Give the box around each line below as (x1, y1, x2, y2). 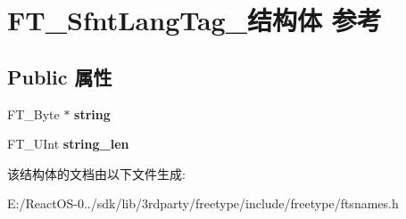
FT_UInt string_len (7, 134, 129, 153)
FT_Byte (7, 104, 60, 123)
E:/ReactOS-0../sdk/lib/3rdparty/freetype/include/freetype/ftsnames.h (7, 194, 399, 213)
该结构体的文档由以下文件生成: (7, 164, 186, 182)
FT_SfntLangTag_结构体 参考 (7, 2, 382, 38)
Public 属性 (7, 62, 112, 90)
